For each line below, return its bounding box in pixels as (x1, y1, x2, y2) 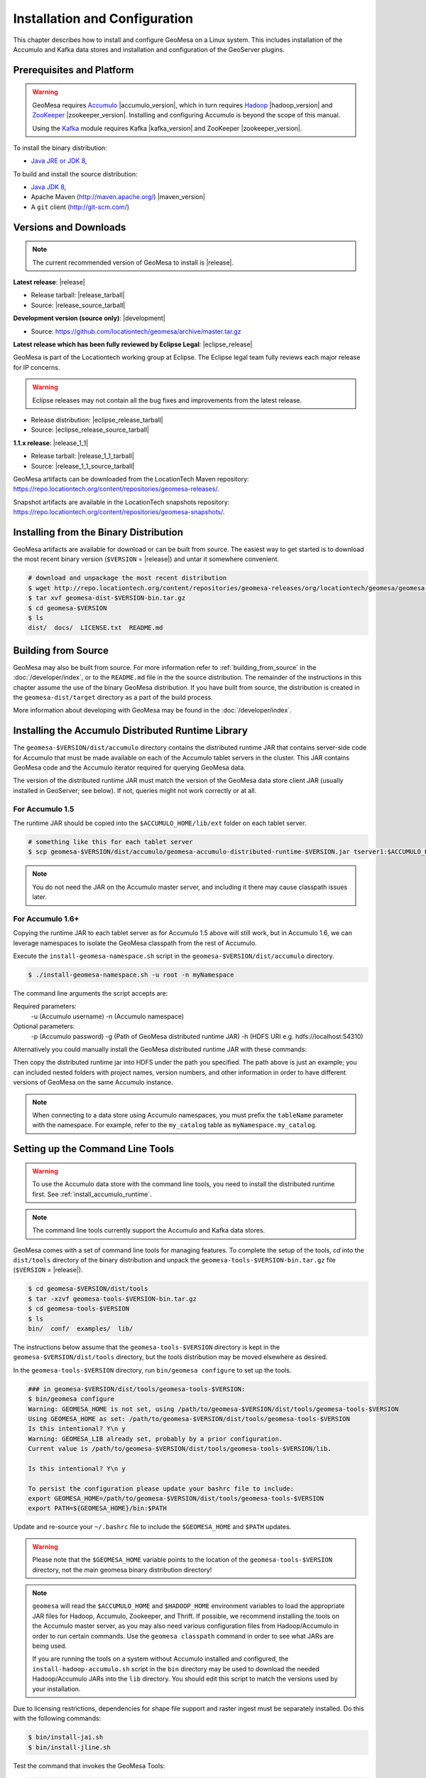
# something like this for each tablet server (28, 838, 193, 846)
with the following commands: (13, 1714, 102, 1723)
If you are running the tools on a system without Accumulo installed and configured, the (32, 1654, 289, 1663)
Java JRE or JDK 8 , (31, 156, 88, 165)
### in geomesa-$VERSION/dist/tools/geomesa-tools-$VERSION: (28, 1385, 246, 1393)
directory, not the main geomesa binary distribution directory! (32, 1565, 212, 1574)
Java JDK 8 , (31, 183, 67, 191)
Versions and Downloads (13, 221, 126, 233)
